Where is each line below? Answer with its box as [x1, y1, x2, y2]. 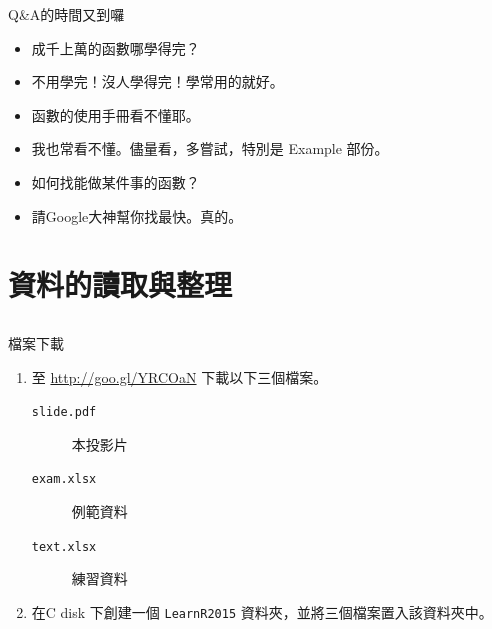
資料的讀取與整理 [8, 264, 233, 305]
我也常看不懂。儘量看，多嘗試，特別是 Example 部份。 [31, 138, 389, 159]
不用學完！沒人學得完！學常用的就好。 [31, 71, 284, 92]
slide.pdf [31, 405, 97, 420]
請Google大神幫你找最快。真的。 [31, 205, 243, 226]
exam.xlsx [31, 472, 97, 487]
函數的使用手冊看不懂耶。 [31, 104, 200, 125]
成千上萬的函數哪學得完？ [31, 37, 200, 58]
